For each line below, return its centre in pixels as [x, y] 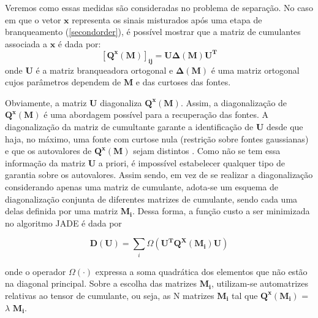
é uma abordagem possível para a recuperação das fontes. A [156, 114]
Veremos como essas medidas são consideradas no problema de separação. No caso [159, 7]
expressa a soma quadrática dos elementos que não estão [201, 271]
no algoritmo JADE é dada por [63, 223]
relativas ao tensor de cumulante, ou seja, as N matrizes [110, 295]
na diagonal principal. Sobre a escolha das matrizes [101, 283]
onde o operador [36, 271]
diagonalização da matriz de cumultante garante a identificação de [129, 127]
